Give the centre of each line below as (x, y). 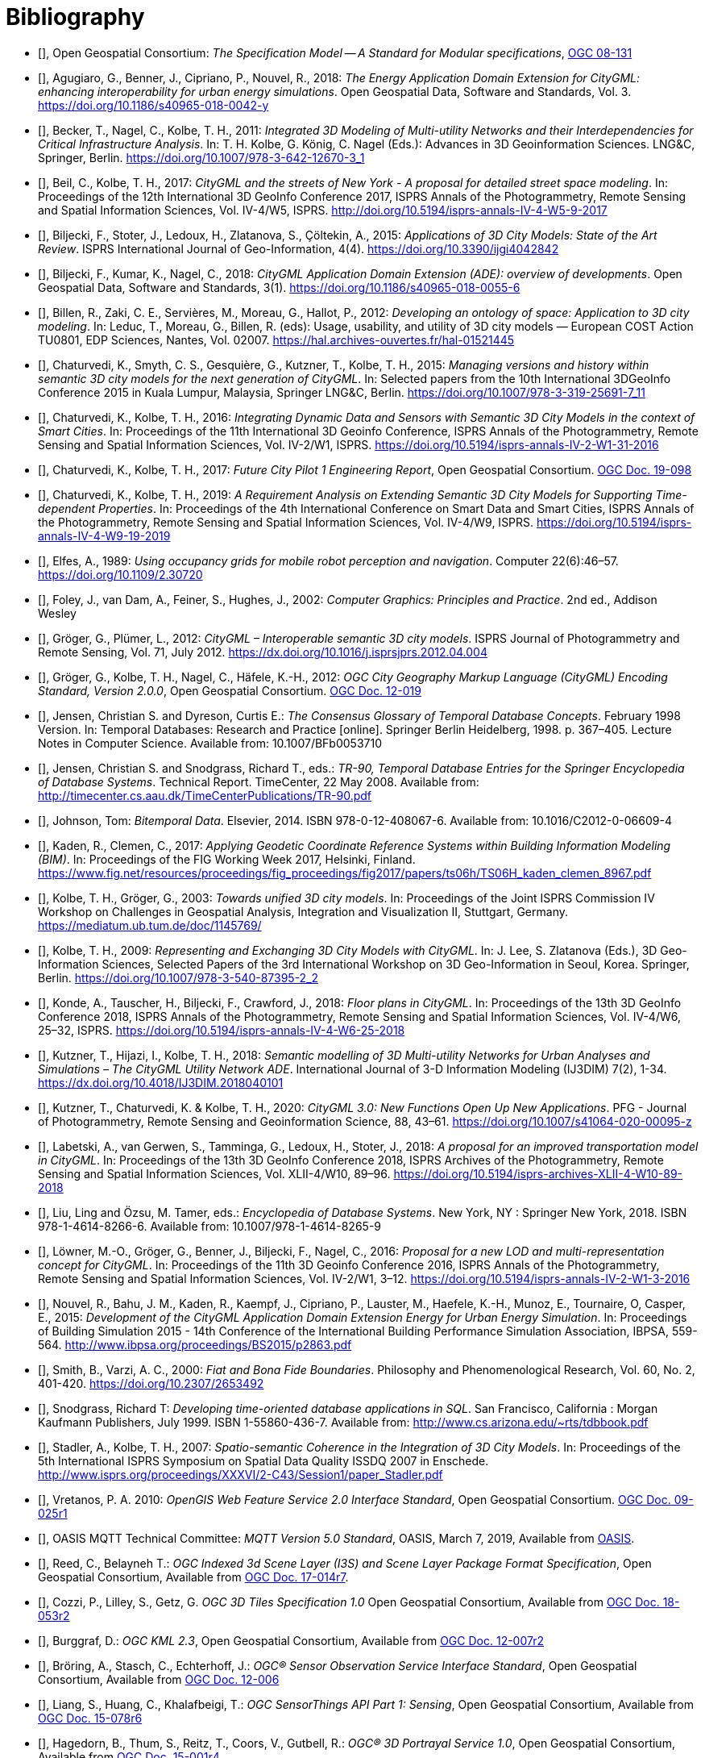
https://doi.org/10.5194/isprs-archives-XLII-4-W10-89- (538, 1173)
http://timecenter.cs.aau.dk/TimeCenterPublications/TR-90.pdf (205, 795)
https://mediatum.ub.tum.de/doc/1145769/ (150, 925)
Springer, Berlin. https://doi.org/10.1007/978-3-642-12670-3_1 (201, 157)
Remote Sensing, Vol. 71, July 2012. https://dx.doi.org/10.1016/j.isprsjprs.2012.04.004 (263, 652)
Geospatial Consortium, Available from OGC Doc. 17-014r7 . (193, 1577)
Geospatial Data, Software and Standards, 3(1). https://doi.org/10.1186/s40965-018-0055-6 (279, 287)
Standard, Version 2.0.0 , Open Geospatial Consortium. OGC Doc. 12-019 (230, 690)
